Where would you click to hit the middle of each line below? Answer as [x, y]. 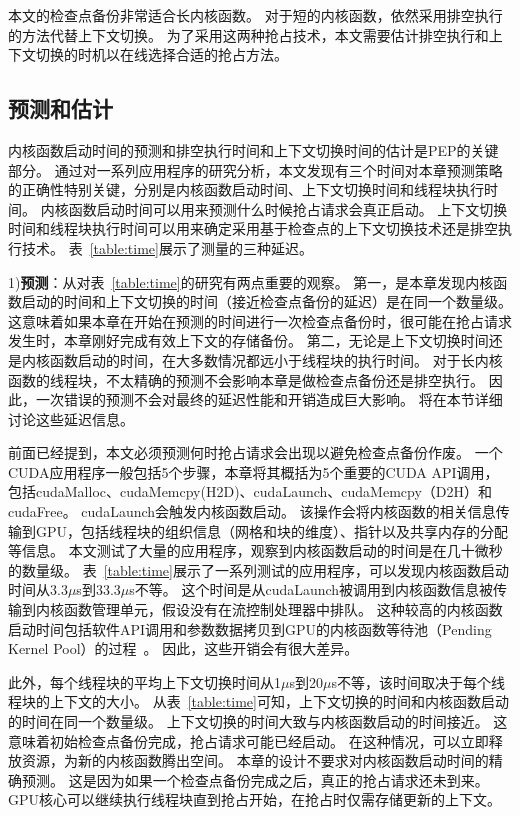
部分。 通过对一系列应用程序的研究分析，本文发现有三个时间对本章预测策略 [255, 169]
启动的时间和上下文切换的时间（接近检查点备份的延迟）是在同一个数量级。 [266, 301]
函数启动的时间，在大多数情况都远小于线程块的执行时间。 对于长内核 [276, 359]
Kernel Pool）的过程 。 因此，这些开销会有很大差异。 [183, 648]
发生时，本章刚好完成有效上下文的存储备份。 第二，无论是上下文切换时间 [248, 340]
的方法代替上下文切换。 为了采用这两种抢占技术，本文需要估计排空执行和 [248, 34]
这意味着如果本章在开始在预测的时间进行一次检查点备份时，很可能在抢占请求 [260, 320]
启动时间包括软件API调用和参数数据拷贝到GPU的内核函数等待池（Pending [250, 628]
